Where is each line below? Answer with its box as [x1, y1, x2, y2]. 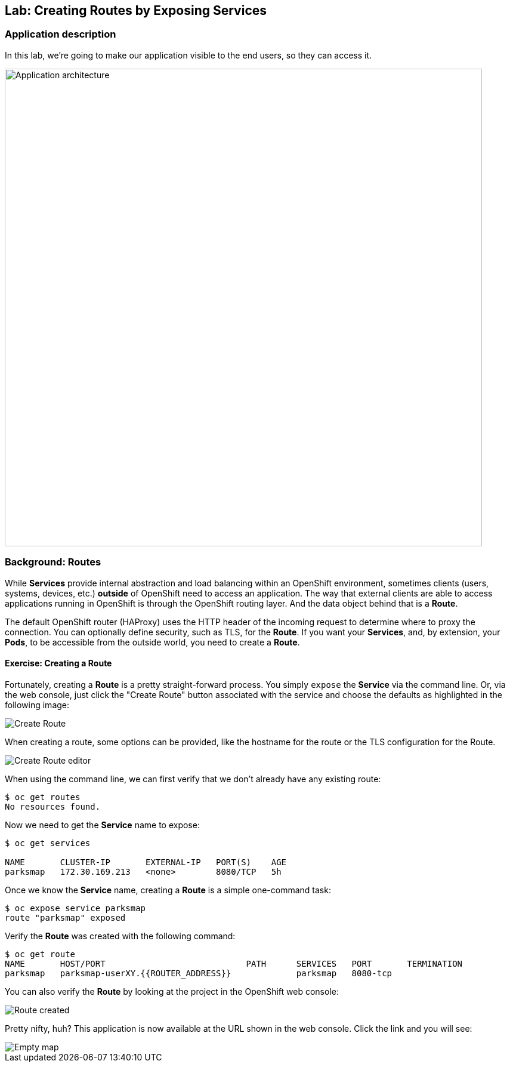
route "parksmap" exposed [5, 912, 126, 923]
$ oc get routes [5, 792, 81, 802]
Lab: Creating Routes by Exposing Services [5, 3, 267, 18]
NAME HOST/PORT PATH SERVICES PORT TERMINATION [5, 958, 463, 968]
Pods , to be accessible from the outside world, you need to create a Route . [5, 636, 300, 647]
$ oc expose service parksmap [5, 903, 146, 913]
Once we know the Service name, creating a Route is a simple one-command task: [5, 884, 331, 895]
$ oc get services [5, 838, 91, 848]
